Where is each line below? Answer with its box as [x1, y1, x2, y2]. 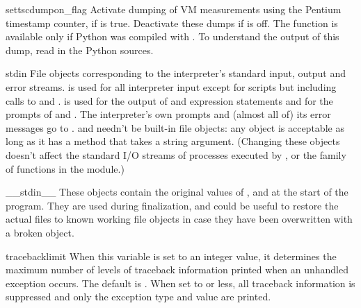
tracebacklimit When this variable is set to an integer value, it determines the [6, 248, 337, 263]
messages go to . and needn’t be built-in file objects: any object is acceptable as [6, 120, 344, 135]
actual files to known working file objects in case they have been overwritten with [6, 212, 353, 226]
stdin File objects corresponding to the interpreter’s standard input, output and [6, 66, 346, 80]
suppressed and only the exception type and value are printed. [6, 289, 271, 304]
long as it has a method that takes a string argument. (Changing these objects [6, 134, 340, 148]
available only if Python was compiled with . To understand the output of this [6, 29, 339, 44]
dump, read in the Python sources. [6, 42, 154, 57]
